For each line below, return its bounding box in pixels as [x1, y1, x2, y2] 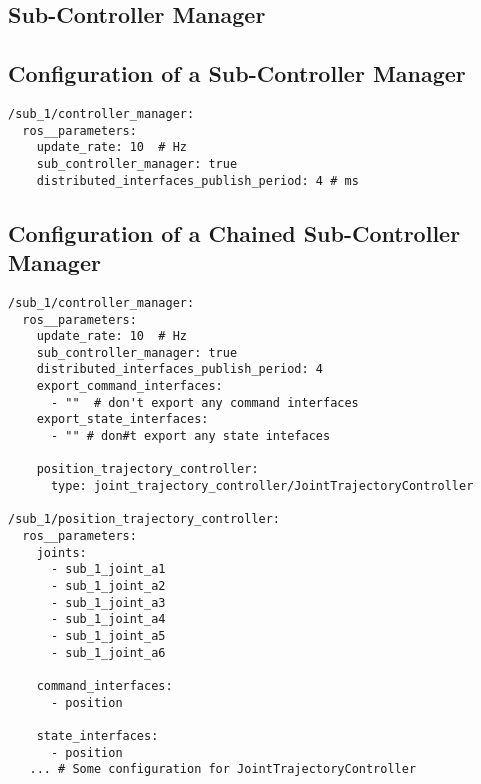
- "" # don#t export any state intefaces [50, 429, 331, 444]
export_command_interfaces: [36, 379, 223, 394]
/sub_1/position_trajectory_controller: [8, 512, 281, 527]
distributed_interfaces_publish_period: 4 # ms [36, 173, 359, 188]
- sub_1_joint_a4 [50, 612, 166, 627]
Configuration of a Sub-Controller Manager [8, 58, 466, 89]
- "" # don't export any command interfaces [50, 395, 359, 410]
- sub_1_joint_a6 [50, 645, 166, 660]
